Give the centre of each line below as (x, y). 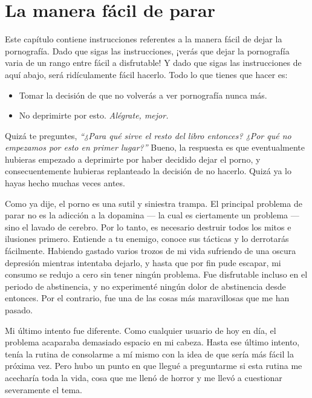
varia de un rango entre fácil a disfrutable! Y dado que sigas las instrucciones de (153, 63)
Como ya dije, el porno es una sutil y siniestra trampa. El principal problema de (154, 203)
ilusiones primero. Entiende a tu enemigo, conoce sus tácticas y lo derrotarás (147, 239)
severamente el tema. (44, 389)
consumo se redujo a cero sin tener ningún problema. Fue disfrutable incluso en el (156, 274)
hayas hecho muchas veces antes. (65, 183)
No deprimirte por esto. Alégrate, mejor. (94, 115)
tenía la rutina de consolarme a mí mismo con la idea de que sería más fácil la (149, 354)
